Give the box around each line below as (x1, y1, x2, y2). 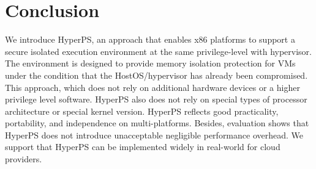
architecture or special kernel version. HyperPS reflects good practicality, (5, 104, 279, 117)
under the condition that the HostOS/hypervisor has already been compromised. (5, 68, 308, 81)
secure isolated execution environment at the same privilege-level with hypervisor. (5, 45, 312, 57)
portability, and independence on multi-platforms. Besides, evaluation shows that (5, 117, 309, 129)
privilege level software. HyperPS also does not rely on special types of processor (5, 93, 307, 106)
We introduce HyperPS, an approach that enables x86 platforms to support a (5, 33, 295, 46)
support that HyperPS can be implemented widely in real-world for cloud (5, 140, 280, 153)
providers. (5, 153, 42, 165)
